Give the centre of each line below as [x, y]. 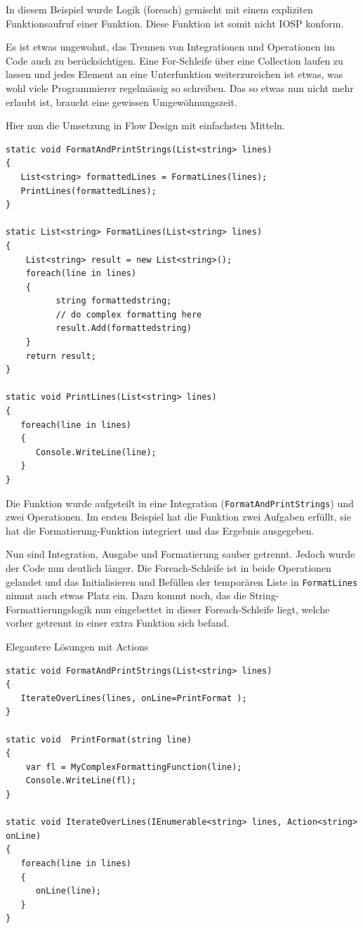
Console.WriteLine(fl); [81, 781]
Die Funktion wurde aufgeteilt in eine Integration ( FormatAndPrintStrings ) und [180, 503]
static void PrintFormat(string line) [99, 739]
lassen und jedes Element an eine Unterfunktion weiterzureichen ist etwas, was [174, 74]
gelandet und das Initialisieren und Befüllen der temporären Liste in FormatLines [182, 581]
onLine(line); [68, 891]
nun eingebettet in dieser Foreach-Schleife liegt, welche [212, 609]
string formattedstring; [114, 301]
